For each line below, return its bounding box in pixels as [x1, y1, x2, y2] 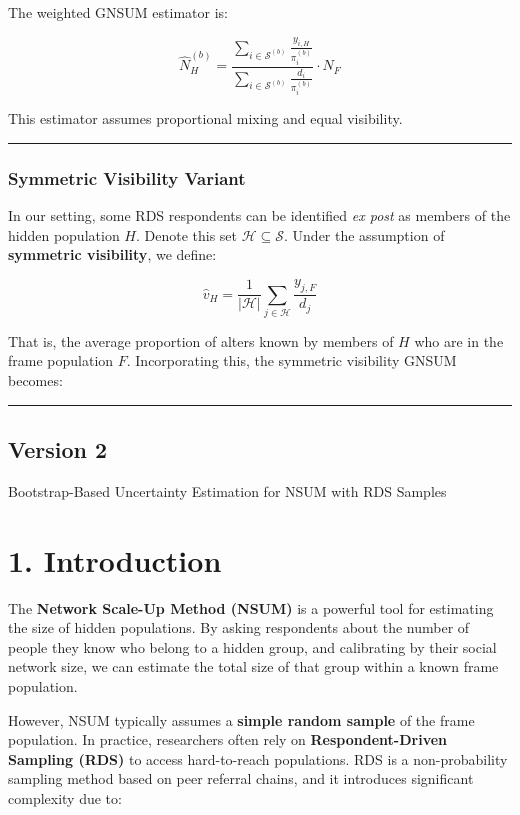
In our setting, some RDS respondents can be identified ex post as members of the [8, 205, 511, 226]
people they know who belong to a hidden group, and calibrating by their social [8, 636, 497, 657]
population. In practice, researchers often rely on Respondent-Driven [8, 729, 448, 750]
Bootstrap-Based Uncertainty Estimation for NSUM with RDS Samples [8, 480, 447, 501]
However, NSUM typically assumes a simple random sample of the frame [8, 709, 475, 730]
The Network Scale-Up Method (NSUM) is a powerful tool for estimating [8, 597, 494, 618]
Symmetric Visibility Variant [8, 165, 246, 190]
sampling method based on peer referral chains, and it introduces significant [8, 768, 474, 789]
